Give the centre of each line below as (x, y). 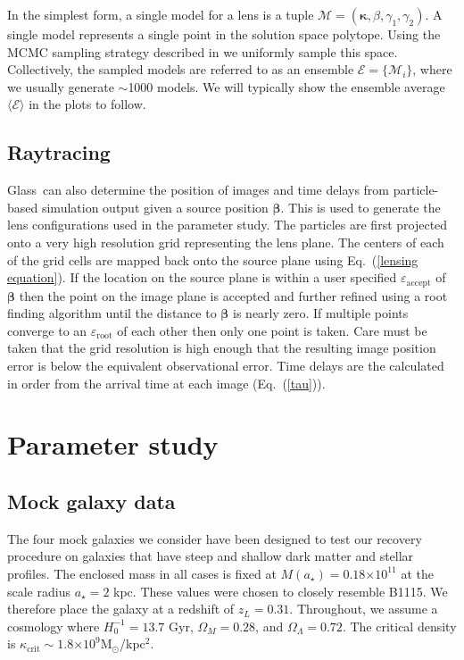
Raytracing (59, 152)
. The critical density (399, 626)
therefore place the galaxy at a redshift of (121, 609)
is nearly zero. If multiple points (321, 313)
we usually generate (61, 86)
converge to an (47, 330)
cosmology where (54, 626)
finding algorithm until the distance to (112, 313)
